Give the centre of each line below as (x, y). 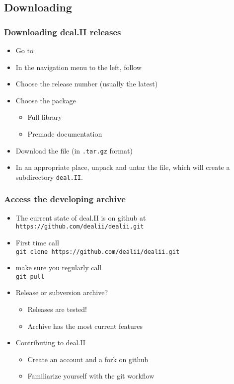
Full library (45, 117)
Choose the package (46, 100)
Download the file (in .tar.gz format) (74, 150)
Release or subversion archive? (62, 292)
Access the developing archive (65, 199)
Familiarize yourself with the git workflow (91, 376)
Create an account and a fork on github (88, 359)
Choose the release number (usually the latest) (87, 84)
